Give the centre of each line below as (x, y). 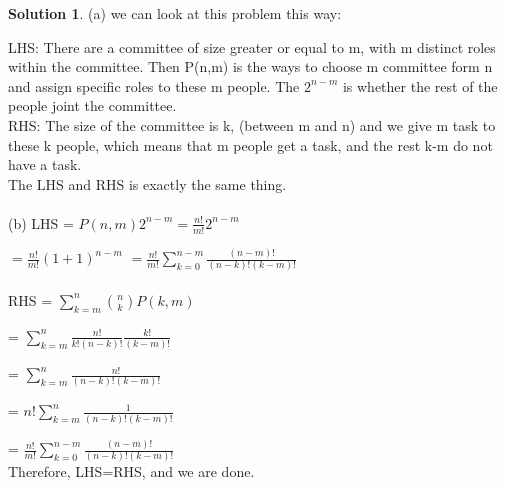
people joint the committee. (92, 105)
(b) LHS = (41, 222)
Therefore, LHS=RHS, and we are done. (131, 471)
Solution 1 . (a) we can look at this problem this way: (175, 13)
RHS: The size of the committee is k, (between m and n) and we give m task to (252, 124)
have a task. (45, 164)
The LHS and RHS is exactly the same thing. (147, 183)
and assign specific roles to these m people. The (154, 85)
